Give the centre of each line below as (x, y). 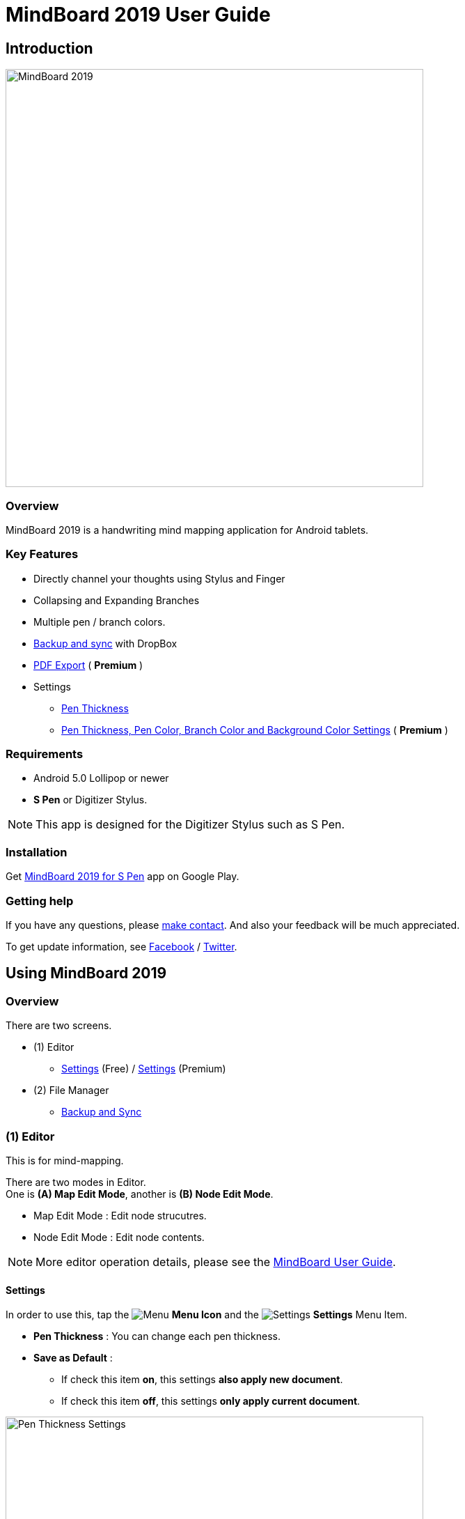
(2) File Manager (71, 1090)
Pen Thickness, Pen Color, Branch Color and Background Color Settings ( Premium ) (255, 730)
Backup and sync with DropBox (105, 643)
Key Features (42, 554)
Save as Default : (73, 1358)
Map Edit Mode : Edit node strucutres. (120, 1215)
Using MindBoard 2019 (86, 973)
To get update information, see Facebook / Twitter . (121, 946)
